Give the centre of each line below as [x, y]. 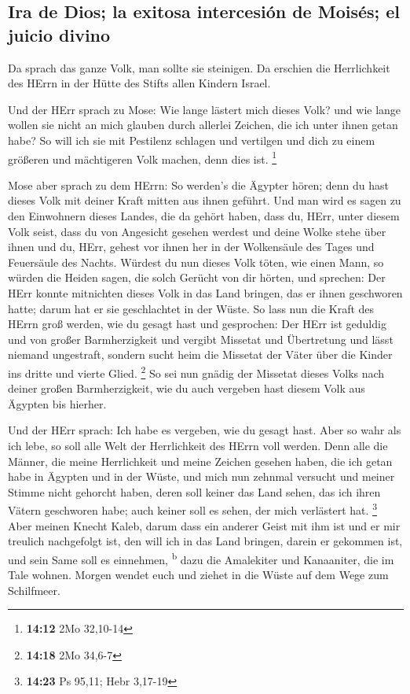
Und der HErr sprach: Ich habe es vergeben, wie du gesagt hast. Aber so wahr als [205, 430]
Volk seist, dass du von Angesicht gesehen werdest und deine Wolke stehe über [197, 231]
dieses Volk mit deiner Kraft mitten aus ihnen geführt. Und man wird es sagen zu [205, 200]
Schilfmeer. [34, 590]
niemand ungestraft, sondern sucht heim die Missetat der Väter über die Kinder [200, 354]
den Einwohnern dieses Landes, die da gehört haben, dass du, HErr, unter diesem [204, 216]
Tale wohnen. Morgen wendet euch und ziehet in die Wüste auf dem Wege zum [198, 575]
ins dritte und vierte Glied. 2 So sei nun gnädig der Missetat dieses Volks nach [196, 371]
